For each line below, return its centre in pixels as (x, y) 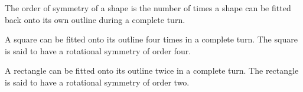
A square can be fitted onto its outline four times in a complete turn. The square (151, 39)
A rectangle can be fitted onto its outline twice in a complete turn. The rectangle (152, 70)
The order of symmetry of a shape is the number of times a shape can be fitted (148, 8)
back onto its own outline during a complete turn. (95, 19)
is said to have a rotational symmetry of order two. (97, 82)
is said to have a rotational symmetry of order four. (98, 50)
